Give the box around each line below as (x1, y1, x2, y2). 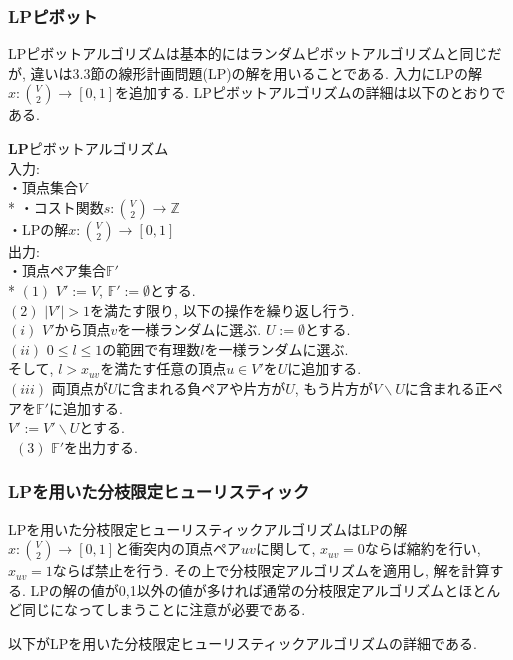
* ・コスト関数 (8, 196, 104, 217)
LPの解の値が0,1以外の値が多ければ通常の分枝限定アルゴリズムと (30, 579, 459, 600)
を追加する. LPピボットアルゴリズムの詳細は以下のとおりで (115, 82, 506, 103)
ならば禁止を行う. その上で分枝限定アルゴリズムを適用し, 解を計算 (52, 560, 490, 581)
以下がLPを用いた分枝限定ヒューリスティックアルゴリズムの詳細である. (8, 632, 477, 653)
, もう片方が (294, 377, 373, 398)
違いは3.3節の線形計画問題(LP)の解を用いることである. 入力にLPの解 (30, 62, 482, 83)
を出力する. (64, 436, 138, 457)
